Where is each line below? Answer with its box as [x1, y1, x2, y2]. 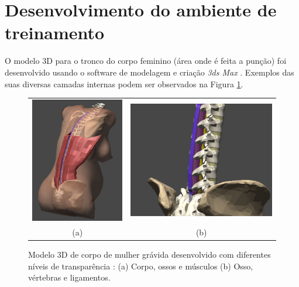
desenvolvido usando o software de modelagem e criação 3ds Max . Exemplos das [5, 66, 294, 78]
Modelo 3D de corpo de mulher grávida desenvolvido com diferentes [28, 248, 271, 260]
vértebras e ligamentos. [28, 271, 111, 283]
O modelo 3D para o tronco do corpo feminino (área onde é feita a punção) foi [5, 54, 287, 67]
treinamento [5, 20, 105, 45]
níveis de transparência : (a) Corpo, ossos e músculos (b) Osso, [28, 259, 253, 272]
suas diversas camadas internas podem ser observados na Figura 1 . [5, 77, 243, 90]
